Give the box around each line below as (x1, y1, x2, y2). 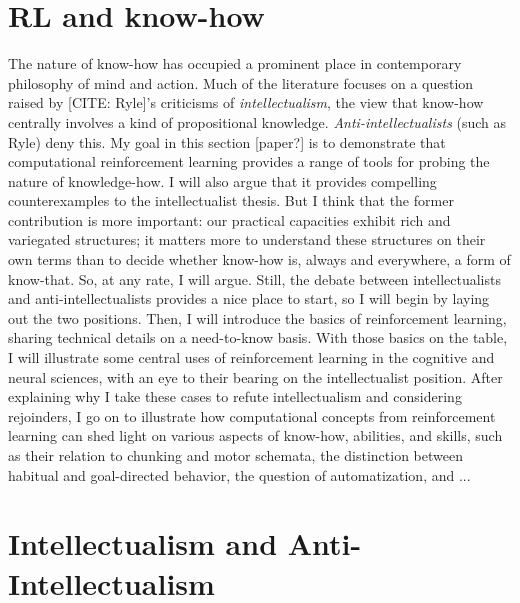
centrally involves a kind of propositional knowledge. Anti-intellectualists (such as (8, 111, 507, 132)
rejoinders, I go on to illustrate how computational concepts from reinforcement (8, 405, 496, 426)
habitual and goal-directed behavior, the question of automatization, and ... (8, 464, 471, 485)
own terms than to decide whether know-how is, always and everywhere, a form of (8, 249, 511, 270)
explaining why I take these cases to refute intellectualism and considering (8, 386, 462, 407)
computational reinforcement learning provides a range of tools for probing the (8, 151, 490, 172)
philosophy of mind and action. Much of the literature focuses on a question (8, 72, 474, 93)
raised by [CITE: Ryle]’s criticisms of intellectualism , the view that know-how (8, 92, 484, 113)
